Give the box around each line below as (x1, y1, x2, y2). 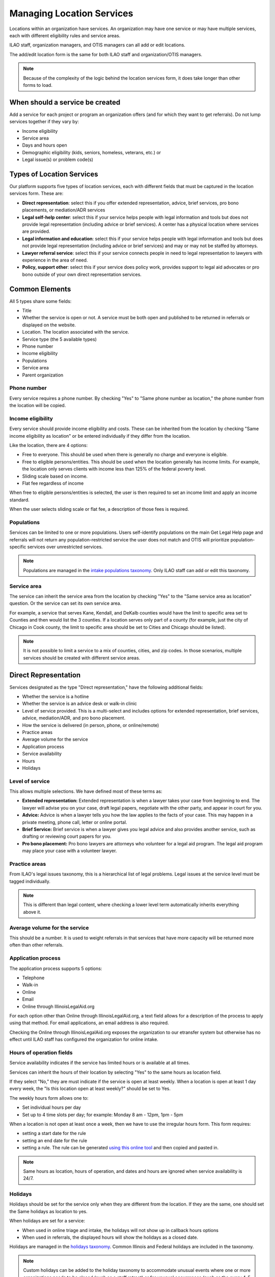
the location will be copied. (9, 403, 66, 409)
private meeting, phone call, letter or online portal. (22, 819, 127, 825)
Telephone (22, 975, 45, 981)
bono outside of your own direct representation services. (22, 271, 142, 277)
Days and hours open (22, 142, 67, 148)
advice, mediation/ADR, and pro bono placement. (22, 715, 126, 721)
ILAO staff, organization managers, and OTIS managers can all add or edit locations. (9, 42, 185, 48)
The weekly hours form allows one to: (9, 1095, 89, 1101)
